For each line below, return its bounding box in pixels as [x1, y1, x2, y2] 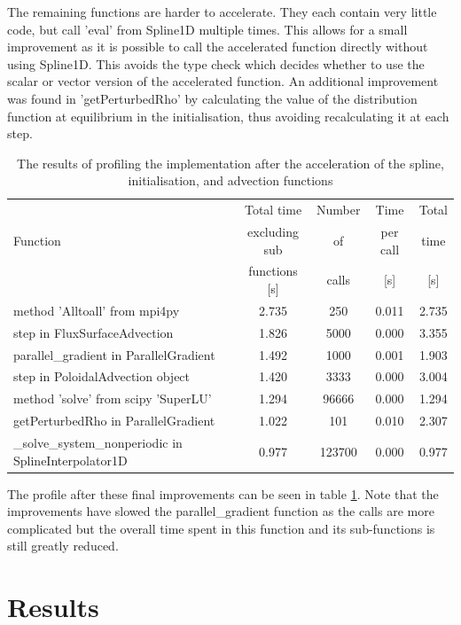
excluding [247, 223, 300, 241]
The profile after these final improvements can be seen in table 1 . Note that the [7, 484, 439, 503]
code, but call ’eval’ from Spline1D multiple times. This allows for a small [7, 20, 408, 38]
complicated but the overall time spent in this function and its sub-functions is [7, 519, 435, 537]
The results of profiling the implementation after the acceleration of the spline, [17, 153, 444, 172]
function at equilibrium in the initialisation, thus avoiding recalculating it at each [7, 106, 449, 125]
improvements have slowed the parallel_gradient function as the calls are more [7, 502, 434, 520]
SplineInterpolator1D [13, 450, 128, 469]
